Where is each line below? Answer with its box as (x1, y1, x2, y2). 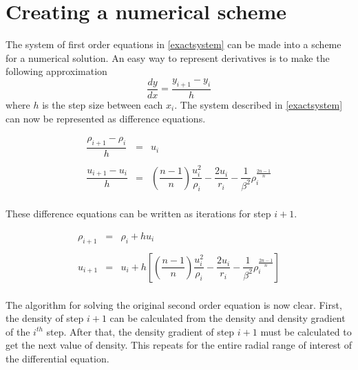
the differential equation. (6, 351, 109, 366)
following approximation (6, 64, 107, 78)
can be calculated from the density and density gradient (109, 311, 346, 325)
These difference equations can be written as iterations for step (6, 206, 271, 221)
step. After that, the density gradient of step (46, 324, 235, 338)
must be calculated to (260, 324, 352, 338)
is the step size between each (42, 97, 163, 111)
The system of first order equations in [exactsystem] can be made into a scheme (6, 37, 341, 52)
